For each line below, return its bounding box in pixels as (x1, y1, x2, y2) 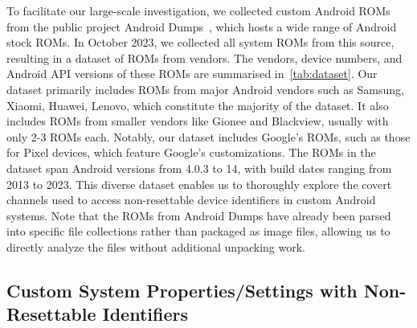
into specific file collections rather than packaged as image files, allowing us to (6, 223, 390, 240)
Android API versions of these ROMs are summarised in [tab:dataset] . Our (6, 65, 378, 82)
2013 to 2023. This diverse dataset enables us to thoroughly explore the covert (6, 175, 392, 192)
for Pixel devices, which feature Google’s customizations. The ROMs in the (6, 144, 376, 161)
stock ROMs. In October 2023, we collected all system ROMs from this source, (6, 34, 395, 51)
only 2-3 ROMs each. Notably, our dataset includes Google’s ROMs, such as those (6, 128, 411, 145)
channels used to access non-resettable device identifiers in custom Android (6, 191, 376, 208)
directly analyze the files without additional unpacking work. (6, 238, 305, 255)
